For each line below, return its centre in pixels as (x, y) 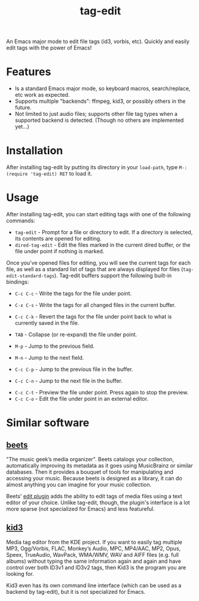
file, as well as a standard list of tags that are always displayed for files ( (95, 269)
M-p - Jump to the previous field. (54, 346)
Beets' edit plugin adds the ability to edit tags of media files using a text (94, 496)
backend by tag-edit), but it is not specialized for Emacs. (76, 591)
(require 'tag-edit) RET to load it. (49, 174)
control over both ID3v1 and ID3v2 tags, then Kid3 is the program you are (96, 567)
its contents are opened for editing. (58, 238)
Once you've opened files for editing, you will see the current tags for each (99, 263)
